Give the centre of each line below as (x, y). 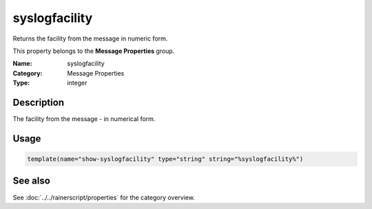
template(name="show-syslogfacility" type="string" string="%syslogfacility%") (165, 159)
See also (32, 181)
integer (77, 83)
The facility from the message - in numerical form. (84, 119)
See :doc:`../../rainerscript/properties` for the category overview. (104, 197)
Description (39, 102)
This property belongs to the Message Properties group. (94, 51)
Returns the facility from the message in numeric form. (90, 38)
